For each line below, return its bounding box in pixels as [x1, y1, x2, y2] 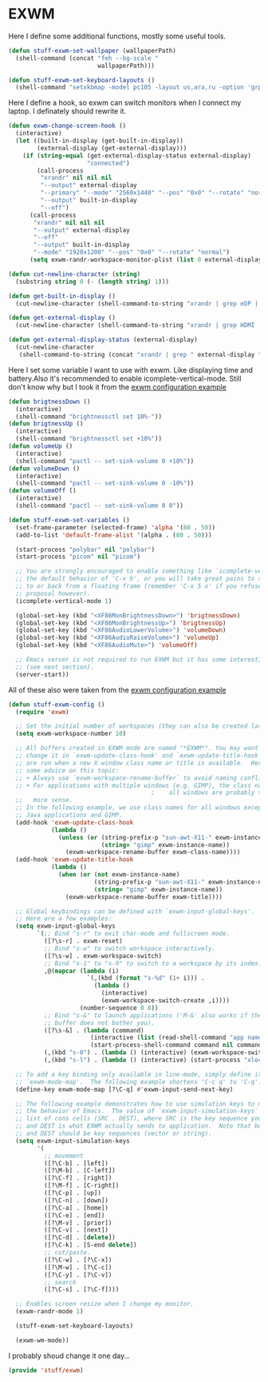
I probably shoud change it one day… [8, 1351, 130, 1360]
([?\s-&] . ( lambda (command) [43, 1026, 145, 1034]
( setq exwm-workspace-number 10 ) [15, 729, 127, 738]
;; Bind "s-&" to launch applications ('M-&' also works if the [43, 1011, 262, 1020]
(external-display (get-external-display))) [37, 144, 187, 152]
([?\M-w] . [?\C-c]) [43, 1263, 112, 1272]
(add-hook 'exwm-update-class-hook [15, 818, 134, 826]
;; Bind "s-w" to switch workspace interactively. [43, 945, 216, 953]
